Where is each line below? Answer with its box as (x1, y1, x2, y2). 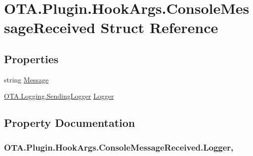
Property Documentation (4, 115, 135, 130)
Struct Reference (100, 17, 218, 38)
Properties (4, 51, 59, 66)
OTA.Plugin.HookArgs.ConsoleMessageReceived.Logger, (4, 141, 234, 153)
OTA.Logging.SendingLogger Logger (4, 91, 114, 101)
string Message (4, 74, 49, 84)
